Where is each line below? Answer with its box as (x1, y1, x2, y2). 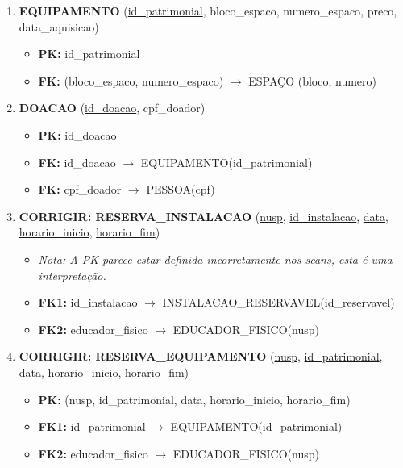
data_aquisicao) (19, 18, 99, 35)
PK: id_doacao (38, 126, 117, 143)
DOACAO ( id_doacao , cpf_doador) (19, 99, 206, 116)
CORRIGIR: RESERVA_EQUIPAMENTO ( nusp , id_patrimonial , (19, 348, 383, 365)
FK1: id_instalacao (38, 294, 138, 311)
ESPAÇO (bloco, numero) (248, 72, 377, 89)
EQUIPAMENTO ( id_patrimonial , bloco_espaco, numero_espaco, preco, (19, 2, 397, 19)
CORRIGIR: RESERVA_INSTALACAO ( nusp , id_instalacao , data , (19, 207, 388, 224)
